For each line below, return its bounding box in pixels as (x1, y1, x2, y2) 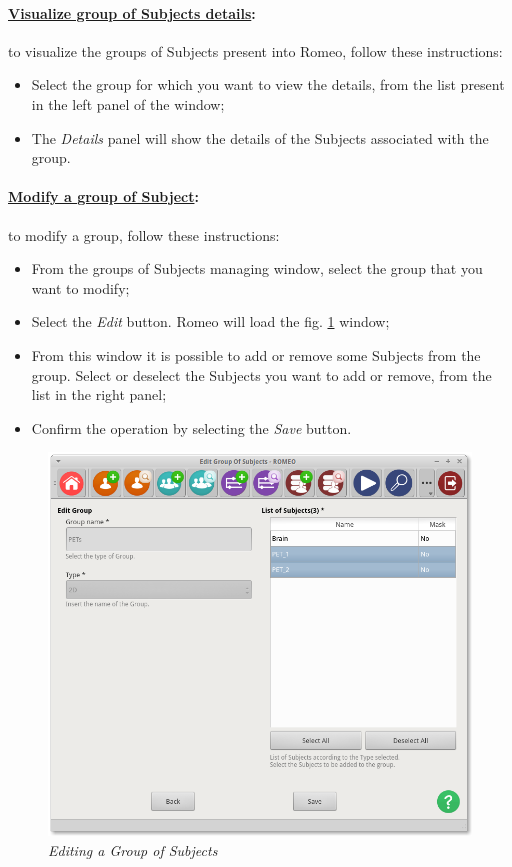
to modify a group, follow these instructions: (8, 224, 280, 245)
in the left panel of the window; (31, 93, 225, 114)
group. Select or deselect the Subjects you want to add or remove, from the (31, 364, 492, 385)
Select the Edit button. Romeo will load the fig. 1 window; (31, 311, 390, 332)
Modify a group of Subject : (8, 186, 199, 207)
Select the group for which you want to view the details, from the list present (31, 74, 505, 95)
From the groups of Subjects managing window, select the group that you (31, 258, 483, 279)
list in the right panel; (31, 384, 167, 405)
